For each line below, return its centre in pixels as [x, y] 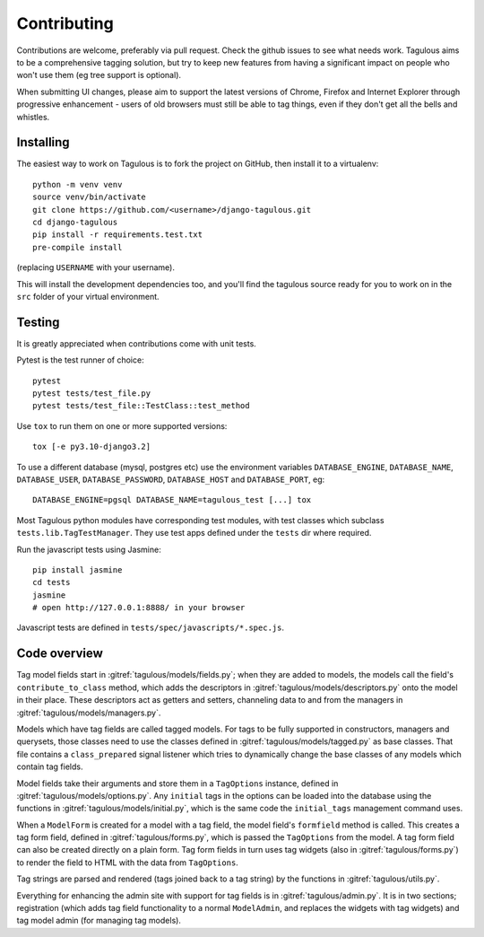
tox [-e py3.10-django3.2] [92, 447]
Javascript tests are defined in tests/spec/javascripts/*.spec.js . [150, 627]
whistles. [33, 117]
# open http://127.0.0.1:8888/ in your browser [139, 608]
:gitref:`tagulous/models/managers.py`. [89, 713]
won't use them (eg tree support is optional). [99, 75]
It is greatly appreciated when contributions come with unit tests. [137, 343]
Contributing [65, 23]
